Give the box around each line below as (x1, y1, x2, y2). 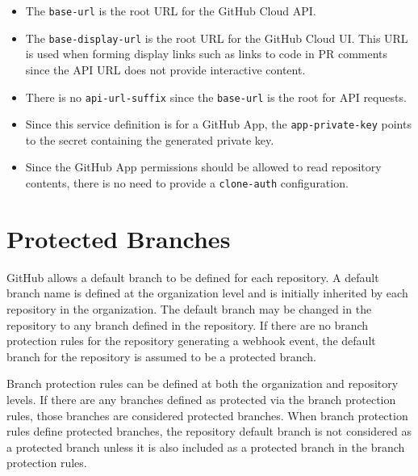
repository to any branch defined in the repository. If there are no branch (6, 316, 369, 333)
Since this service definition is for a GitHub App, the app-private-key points (25, 116, 412, 133)
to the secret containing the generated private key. (25, 131, 274, 148)
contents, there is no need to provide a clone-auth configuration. (25, 175, 349, 191)
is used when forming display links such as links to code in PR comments (25, 45, 388, 62)
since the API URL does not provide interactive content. (25, 61, 306, 78)
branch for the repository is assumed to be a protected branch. (6, 348, 316, 364)
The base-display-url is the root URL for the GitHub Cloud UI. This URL (25, 29, 408, 46)
